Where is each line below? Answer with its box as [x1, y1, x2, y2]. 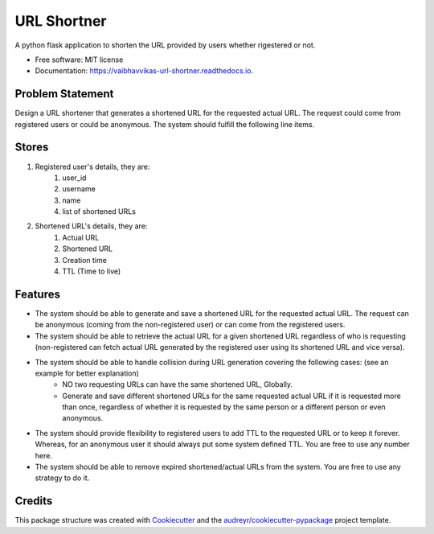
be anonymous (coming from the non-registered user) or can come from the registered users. [35, 320, 346, 330]
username [62, 184, 96, 194]
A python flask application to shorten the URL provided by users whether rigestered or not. [14, 40, 316, 50]
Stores [14, 141, 49, 154]
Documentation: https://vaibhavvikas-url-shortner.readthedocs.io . [35, 66, 253, 76]
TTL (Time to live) [62, 266, 121, 277]
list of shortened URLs [62, 207, 137, 216]
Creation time [62, 255, 108, 265]
